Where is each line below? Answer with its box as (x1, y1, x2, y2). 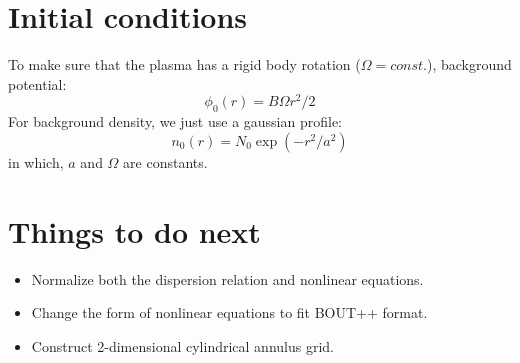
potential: (8, 73, 67, 94)
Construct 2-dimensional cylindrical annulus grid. (31, 335, 334, 356)
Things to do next (8, 210, 261, 251)
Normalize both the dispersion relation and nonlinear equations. (31, 268, 424, 289)
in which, (8, 151, 64, 172)
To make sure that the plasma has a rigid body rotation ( (8, 54, 361, 75)
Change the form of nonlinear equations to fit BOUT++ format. (31, 302, 428, 323)
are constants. (123, 151, 208, 172)
